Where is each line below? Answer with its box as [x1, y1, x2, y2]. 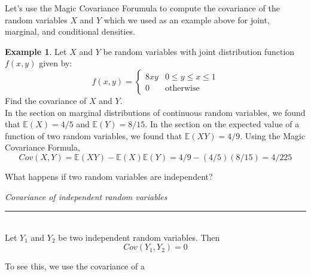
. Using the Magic [240, 129, 306, 142]
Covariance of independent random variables [5, 190, 167, 203]
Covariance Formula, [5, 141, 80, 154]
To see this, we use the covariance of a [5, 260, 145, 272]
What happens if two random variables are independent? [5, 170, 213, 182]
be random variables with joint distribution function [103, 45, 295, 57]
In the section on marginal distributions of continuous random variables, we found [5, 106, 306, 118]
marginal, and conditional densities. [5, 25, 136, 38]
